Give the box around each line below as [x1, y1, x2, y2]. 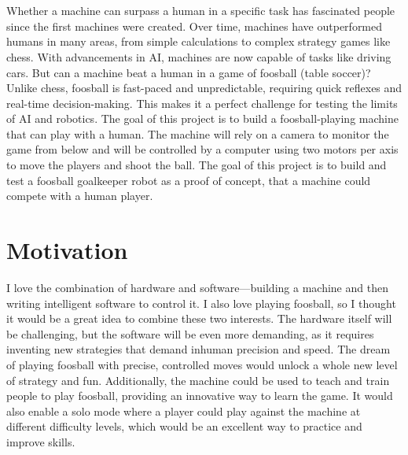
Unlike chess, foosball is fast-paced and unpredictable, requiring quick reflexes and [6, 80, 402, 96]
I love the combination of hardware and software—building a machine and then [6, 279, 388, 295]
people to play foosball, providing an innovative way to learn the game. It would [6, 387, 393, 404]
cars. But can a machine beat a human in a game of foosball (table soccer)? [6, 64, 371, 80]
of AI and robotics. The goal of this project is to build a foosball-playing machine [6, 110, 399, 127]
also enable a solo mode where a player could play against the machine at [6, 402, 361, 419]
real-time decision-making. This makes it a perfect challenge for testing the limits [6, 94, 398, 111]
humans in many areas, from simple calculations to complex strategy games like [6, 33, 391, 50]
